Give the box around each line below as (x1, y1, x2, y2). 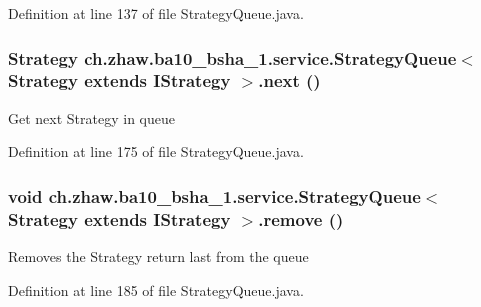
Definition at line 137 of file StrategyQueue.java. (8, 3, 304, 23)
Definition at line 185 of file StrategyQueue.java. (8, 279, 304, 300)
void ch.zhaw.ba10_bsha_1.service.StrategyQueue (8, 183, 421, 208)
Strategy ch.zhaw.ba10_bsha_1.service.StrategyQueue (8, 45, 457, 70)
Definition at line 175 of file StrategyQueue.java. (8, 141, 304, 162)
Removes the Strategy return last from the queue (8, 246, 309, 267)
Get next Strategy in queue (8, 107, 175, 128)
